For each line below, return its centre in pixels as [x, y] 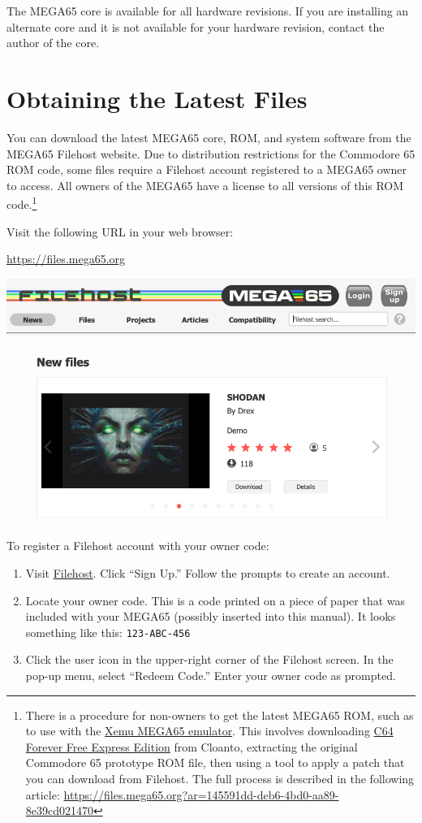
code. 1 [22, 203]
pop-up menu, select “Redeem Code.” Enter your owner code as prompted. [211, 676]
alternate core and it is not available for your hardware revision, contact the [196, 26]
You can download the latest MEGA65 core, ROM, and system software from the [209, 137]
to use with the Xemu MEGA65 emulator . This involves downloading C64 [209, 731]
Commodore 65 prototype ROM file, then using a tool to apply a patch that [215, 762]
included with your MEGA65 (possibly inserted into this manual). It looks [211, 616]
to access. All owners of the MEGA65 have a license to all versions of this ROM [205, 185]
